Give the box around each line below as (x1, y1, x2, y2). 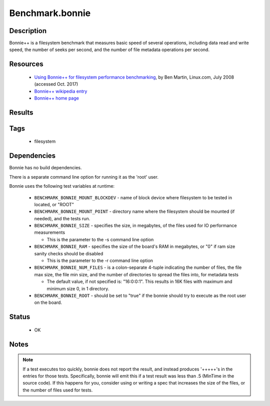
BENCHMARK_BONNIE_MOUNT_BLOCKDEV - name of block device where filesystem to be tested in (34, 194, 232, 200)
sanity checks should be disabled (34, 250, 103, 256)
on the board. (34, 299, 62, 305)
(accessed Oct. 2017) (34, 81, 78, 87)
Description (9, 27, 47, 35)
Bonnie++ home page (34, 95, 79, 101)
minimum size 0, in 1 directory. (46, 285, 109, 291)
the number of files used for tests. (22, 387, 93, 393)
